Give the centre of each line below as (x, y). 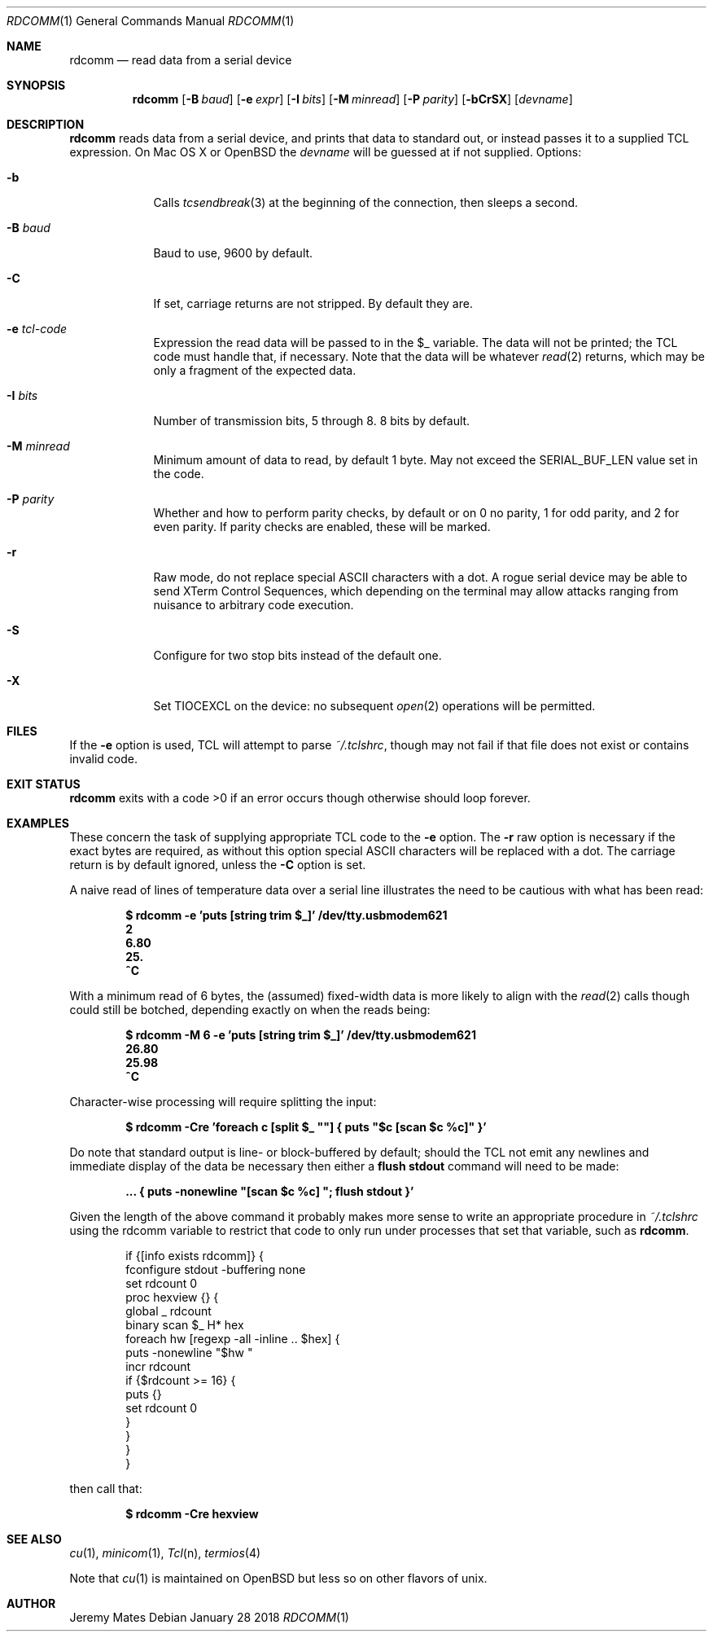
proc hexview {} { (172, 1297)
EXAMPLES (38, 823)
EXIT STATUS (44, 784)
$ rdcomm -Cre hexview (192, 1514)
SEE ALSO (34, 1539)
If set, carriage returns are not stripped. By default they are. (313, 303)
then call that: (106, 1489)
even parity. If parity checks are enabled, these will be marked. (322, 527)
